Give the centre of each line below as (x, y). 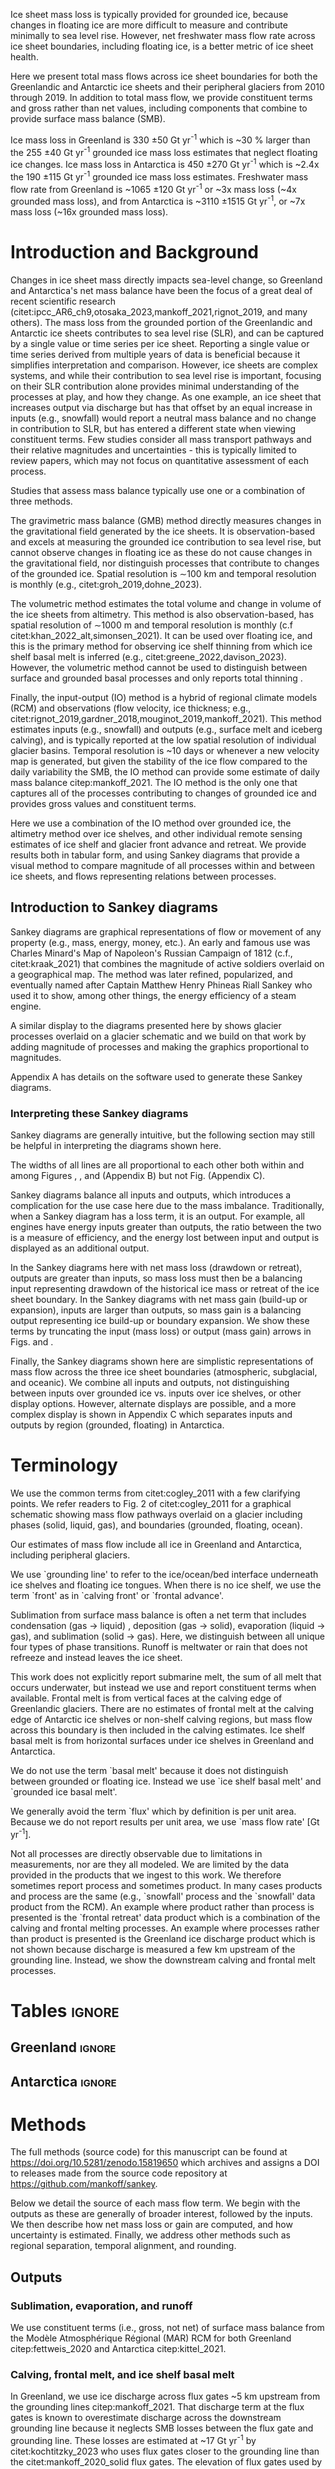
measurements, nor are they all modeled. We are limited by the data (150, 1864)
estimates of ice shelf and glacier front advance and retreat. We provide (158, 844)
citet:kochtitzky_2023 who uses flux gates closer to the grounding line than (165, 2451)
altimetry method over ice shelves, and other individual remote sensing (156, 833)
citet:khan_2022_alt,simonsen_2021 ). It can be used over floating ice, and (161, 635)
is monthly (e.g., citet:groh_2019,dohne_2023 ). (106, 584)
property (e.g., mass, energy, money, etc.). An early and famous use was (160, 942)
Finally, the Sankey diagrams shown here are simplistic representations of (162, 1361)
